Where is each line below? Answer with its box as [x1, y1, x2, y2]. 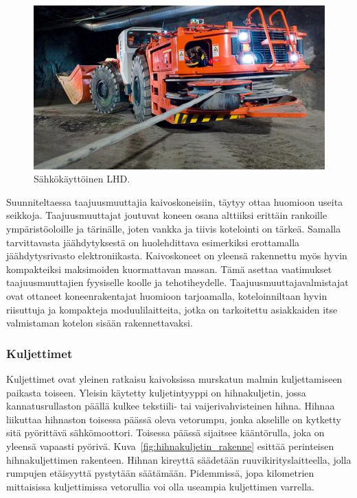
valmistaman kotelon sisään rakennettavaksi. [6, 316, 193, 330]
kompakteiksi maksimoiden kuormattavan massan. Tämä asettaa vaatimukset [6, 261, 332, 276]
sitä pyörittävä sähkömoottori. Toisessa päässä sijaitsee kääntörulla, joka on [6, 425, 325, 440]
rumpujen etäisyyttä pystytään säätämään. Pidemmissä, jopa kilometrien [6, 466, 314, 480]
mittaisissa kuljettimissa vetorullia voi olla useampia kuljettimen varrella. [6, 479, 314, 493]
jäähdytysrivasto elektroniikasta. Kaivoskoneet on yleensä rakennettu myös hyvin [6, 248, 347, 263]
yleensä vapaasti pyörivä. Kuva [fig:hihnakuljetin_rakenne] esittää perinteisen [6, 439, 334, 453]
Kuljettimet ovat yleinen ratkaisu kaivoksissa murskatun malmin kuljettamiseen [6, 372, 343, 386]
